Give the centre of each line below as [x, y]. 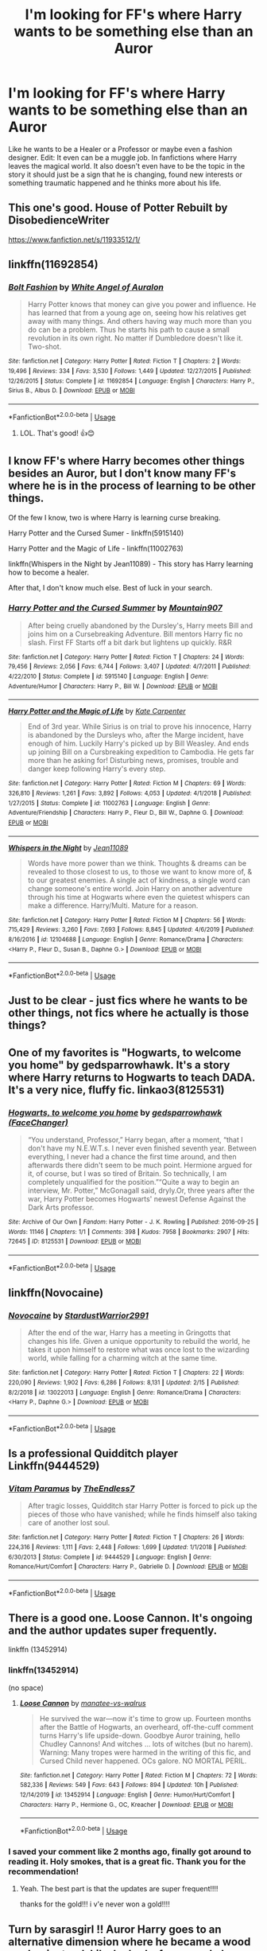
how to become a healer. [49, 572]
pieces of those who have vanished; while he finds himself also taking [142, 1514]
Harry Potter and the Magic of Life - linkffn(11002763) [96, 548]
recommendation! [44, 1871]
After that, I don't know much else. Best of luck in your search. [110, 587]
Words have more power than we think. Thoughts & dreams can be [137, 863]
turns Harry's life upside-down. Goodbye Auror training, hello [140, 1735]
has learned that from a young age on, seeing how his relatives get [137, 313]
